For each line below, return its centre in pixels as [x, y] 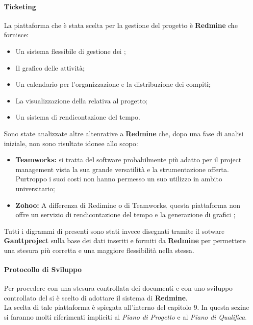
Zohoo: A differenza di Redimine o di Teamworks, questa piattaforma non [128, 205]
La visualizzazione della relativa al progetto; [82, 100]
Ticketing [20, 6]
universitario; [35, 188]
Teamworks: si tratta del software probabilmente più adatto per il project [128, 160]
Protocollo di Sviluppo [43, 269]
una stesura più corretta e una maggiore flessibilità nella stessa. [99, 250]
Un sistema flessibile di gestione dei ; [71, 51]
